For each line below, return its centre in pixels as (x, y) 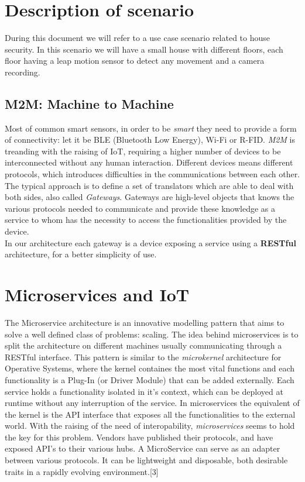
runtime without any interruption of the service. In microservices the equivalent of (152, 403)
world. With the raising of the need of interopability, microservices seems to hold (150, 426)
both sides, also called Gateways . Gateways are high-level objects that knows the (150, 197)
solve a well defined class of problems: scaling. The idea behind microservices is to (152, 334)
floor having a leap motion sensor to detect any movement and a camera (135, 61)
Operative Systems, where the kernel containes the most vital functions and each (150, 368)
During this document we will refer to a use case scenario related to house (137, 38)
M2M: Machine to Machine (89, 103)
